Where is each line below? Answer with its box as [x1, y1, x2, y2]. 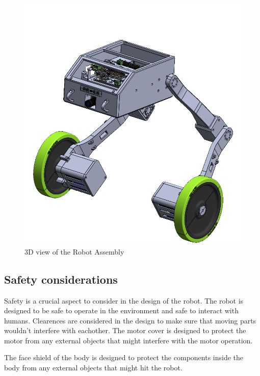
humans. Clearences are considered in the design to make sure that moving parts [4, 315, 256, 325]
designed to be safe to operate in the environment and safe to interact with [4, 305, 239, 316]
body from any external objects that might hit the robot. [4, 362, 183, 373]
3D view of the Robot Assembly [24, 246, 124, 257]
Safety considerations [4, 271, 118, 287]
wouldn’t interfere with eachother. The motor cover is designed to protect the [4, 325, 246, 336]
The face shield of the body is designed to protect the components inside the [4, 352, 244, 363]
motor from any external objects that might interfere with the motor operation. [4, 335, 253, 345]
